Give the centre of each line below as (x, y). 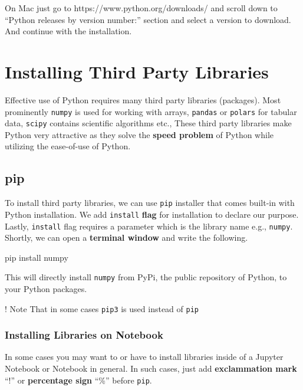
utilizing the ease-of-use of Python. (68, 146)
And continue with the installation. (68, 31)
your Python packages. (46, 289)
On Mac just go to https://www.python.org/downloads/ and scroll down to (141, 8)
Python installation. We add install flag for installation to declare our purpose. (152, 214)
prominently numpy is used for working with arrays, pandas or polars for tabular (151, 111)
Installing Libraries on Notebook (84, 335)
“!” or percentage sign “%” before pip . (78, 380)
